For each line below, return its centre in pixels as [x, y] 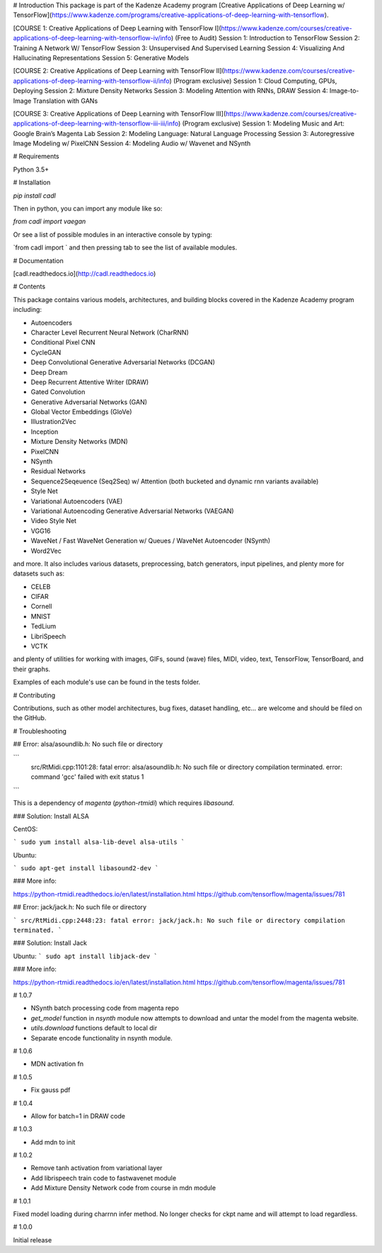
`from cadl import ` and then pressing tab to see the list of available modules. [125, 247]
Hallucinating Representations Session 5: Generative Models [101, 57]
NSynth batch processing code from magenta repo [105, 1008]
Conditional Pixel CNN [63, 342]
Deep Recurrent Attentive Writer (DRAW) [90, 382]
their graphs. [32, 669]
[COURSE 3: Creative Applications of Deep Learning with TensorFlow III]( [120, 113]
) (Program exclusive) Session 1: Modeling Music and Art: [261, 123]
